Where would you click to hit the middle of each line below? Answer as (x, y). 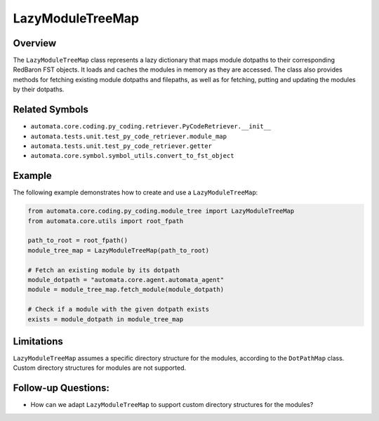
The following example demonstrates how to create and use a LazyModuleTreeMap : (135, 192)
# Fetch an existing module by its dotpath (104, 270)
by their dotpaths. (39, 89)
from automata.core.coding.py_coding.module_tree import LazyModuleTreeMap (161, 211)
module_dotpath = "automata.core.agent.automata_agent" (126, 280)
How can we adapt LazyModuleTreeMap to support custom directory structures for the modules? (172, 405)
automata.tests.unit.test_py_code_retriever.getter (121, 146)
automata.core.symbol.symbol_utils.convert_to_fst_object (132, 156)
